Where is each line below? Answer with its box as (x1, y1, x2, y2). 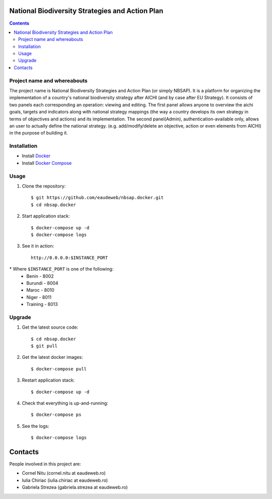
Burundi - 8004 (26, 280, 58, 286)
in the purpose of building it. (9, 130, 68, 136)
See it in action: (22, 243, 54, 249)
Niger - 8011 (26, 294, 52, 300)
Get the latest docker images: (22, 354, 83, 360)
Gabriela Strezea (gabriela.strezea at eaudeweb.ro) (22, 484, 128, 490)
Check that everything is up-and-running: (22, 400, 108, 406)
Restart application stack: (22, 377, 75, 383)
